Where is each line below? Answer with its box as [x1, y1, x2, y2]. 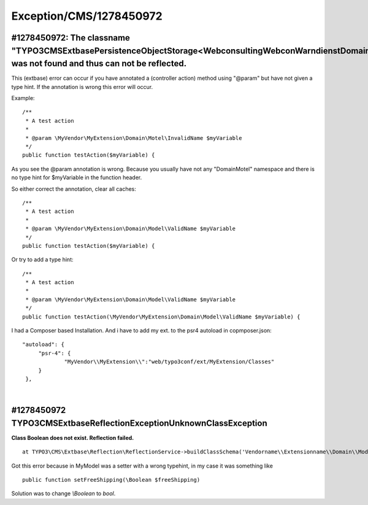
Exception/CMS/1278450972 [11, 9, 163, 23]
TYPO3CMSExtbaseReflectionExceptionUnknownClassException [11, 418, 267, 428]
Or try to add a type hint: [11, 256, 74, 263]
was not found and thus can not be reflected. [11, 58, 187, 69]
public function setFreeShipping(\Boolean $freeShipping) [22, 476, 201, 484]
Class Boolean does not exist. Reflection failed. [11, 434, 134, 441]
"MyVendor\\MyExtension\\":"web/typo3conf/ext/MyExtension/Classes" [64, 358, 275, 365]
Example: [11, 94, 35, 102]
